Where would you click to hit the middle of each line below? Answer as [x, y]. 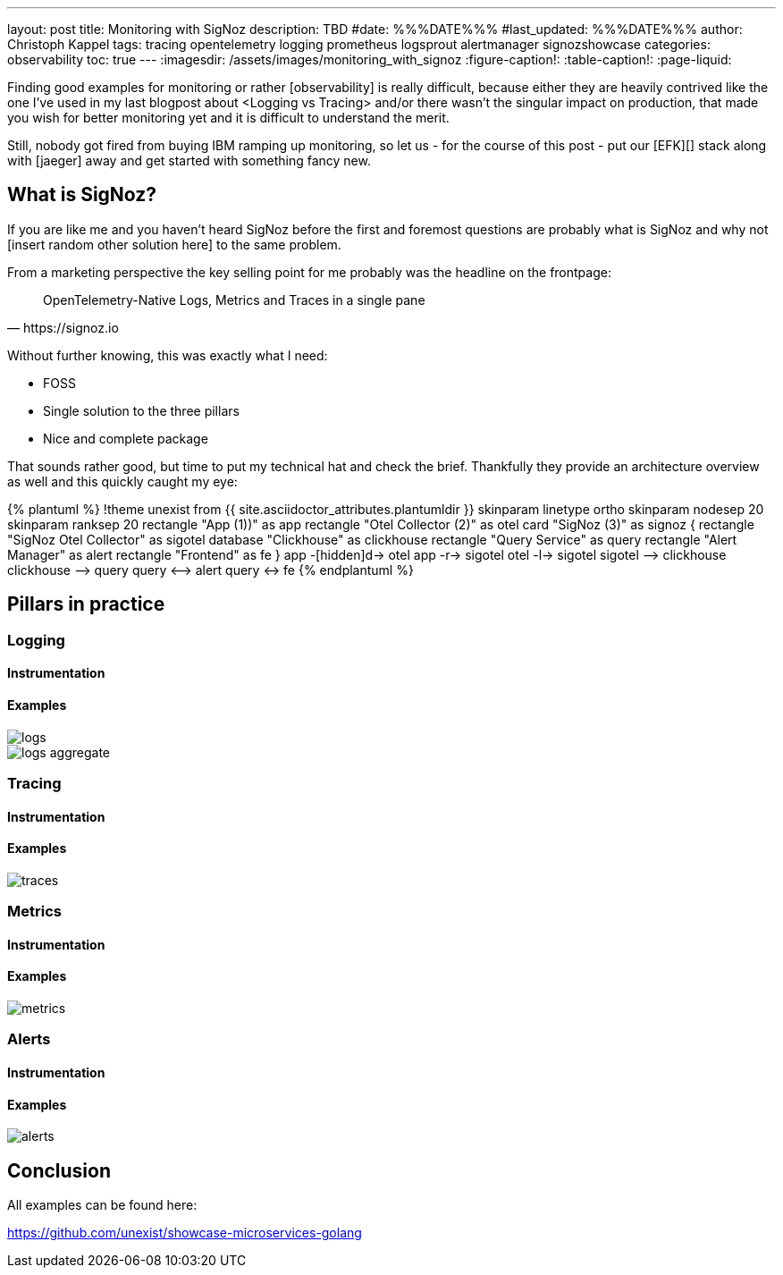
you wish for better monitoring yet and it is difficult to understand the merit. [228, 118]
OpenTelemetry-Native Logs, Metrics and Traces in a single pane [234, 300]
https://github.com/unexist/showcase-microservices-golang [185, 1232]
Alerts [29, 1039]
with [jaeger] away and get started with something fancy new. [189, 160]
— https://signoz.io [63, 327]
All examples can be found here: [102, 1204]
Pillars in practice [86, 604]
